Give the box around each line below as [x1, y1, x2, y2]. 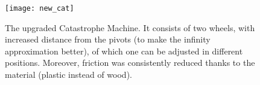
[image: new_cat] [5, 4, 74, 13]
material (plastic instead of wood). [5, 68, 132, 81]
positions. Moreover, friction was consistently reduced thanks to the [5, 56, 255, 69]
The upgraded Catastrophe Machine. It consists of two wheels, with [5, 21, 255, 34]
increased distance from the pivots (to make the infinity [5, 33, 211, 45]
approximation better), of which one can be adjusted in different [5, 44, 243, 57]
